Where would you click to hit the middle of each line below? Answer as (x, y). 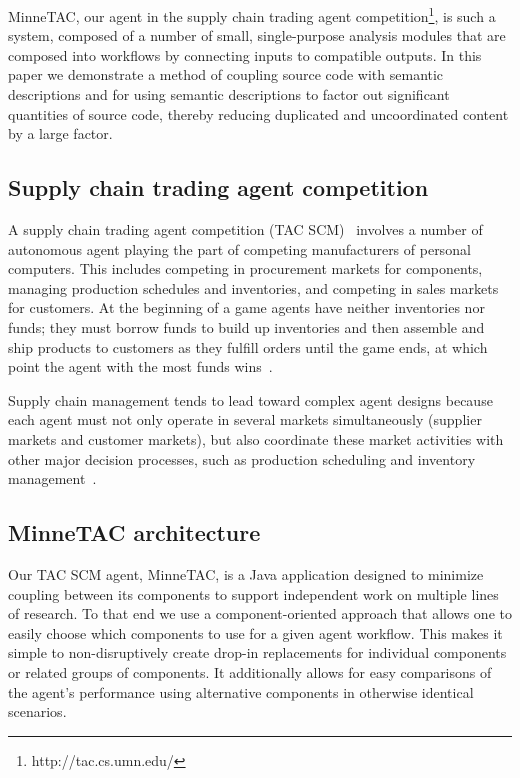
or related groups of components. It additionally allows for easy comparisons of (250, 671)
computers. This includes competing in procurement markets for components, (245, 268)
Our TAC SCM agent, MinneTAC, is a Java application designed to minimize (246, 573)
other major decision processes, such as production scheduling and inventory (242, 458)
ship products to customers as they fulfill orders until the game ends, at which (248, 346)
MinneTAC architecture (134, 532)
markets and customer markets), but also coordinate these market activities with (256, 438)
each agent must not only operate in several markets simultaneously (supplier (245, 419)
